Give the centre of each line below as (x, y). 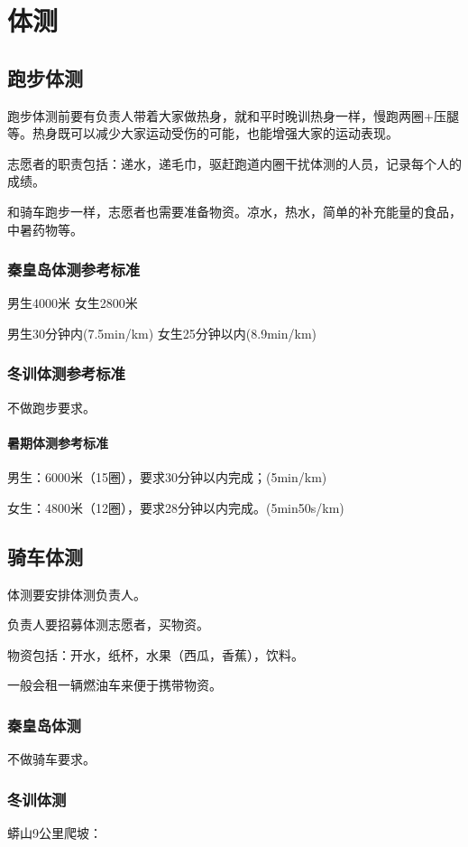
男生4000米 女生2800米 (73, 303)
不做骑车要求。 (51, 759)
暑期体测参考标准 (58, 442)
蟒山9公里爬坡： (55, 832)
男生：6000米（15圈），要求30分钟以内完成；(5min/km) (167, 477)
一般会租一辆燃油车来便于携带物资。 (115, 685)
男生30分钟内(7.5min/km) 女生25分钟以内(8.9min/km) (162, 333)
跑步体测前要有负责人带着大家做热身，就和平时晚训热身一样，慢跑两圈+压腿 (233, 115)
